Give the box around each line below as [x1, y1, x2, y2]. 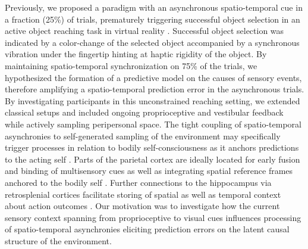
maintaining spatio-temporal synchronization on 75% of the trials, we [5, 59, 257, 71]
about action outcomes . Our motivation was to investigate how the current [5, 200, 280, 212]
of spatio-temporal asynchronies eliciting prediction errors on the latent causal [5, 223, 290, 235]
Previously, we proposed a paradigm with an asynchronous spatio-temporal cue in [5, 1, 303, 13]
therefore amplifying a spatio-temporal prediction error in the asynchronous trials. [5, 83, 304, 95]
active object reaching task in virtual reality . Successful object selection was [5, 24, 284, 37]
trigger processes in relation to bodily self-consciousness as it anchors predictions [5, 141, 299, 154]
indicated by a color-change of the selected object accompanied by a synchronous [5, 36, 300, 48]
